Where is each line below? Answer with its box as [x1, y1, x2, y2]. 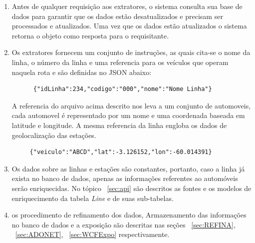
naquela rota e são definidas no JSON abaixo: [11, 66, 152, 77]
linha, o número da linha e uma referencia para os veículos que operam [11, 56, 229, 67]
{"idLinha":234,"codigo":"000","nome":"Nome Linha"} [33, 85, 212, 93]
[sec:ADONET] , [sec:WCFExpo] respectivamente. [15, 229, 170, 239]
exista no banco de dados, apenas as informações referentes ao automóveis [11, 173, 238, 183]
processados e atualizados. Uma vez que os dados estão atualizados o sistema [11, 20, 247, 31]
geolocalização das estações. [11, 129, 96, 140]
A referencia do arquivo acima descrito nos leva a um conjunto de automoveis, [11, 100, 251, 110]
